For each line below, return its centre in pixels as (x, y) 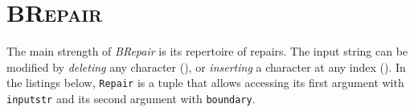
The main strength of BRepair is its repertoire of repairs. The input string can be (207, 51)
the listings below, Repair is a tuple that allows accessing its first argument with (205, 83)
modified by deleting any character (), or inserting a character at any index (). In (206, 66)
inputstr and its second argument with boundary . (131, 98)
